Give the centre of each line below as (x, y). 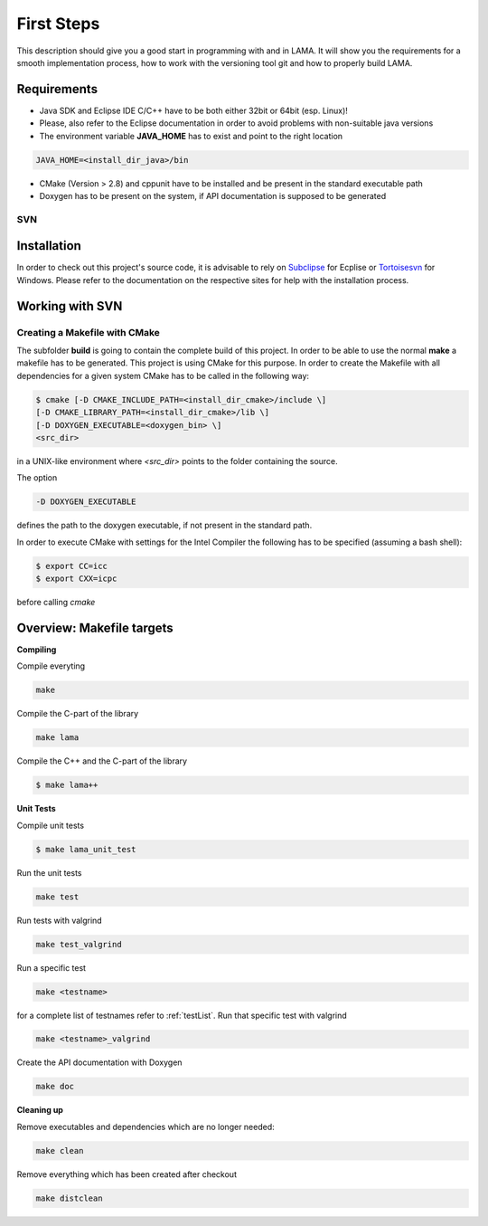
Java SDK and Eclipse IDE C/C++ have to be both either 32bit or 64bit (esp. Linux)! (193, 110)
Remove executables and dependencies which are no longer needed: (145, 1126)
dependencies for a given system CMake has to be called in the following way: (163, 375)
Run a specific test (51, 967)
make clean (60, 1150)
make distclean (69, 1198)
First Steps (58, 24)
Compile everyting (51, 666)
